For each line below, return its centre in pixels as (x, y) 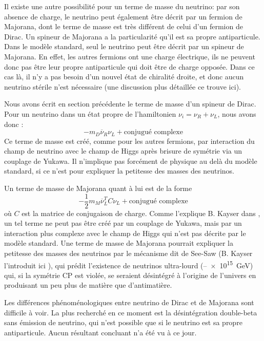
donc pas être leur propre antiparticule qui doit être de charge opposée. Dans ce (129, 66)
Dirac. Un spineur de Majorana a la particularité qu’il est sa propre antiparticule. (132, 36)
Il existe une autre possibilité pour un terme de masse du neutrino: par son (122, 6)
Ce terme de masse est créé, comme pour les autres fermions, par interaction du (129, 141)
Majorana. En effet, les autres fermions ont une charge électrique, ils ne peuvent (130, 56)
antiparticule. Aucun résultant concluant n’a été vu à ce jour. (100, 332)
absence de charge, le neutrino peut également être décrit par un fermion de (123, 16)
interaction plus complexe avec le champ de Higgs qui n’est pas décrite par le (125, 233)
